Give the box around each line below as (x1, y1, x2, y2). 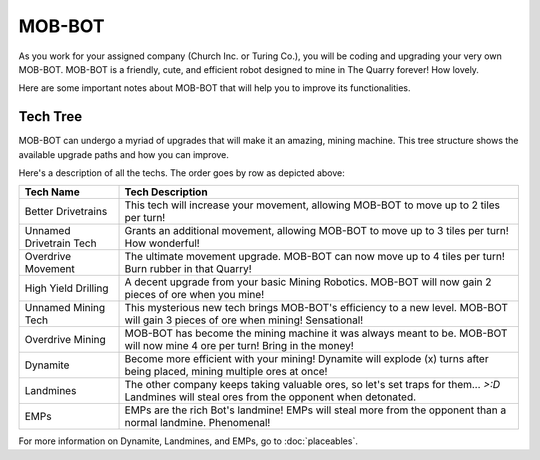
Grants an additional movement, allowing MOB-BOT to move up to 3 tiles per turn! (124, 224, 509, 238)
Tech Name (24, 185, 80, 199)
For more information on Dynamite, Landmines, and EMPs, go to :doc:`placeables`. (18, 435, 359, 447)
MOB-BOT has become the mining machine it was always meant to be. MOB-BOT (124, 326, 508, 340)
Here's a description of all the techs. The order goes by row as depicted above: (18, 167, 345, 179)
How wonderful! (124, 236, 200, 250)
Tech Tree (18, 108, 83, 125)
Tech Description (124, 185, 209, 199)
